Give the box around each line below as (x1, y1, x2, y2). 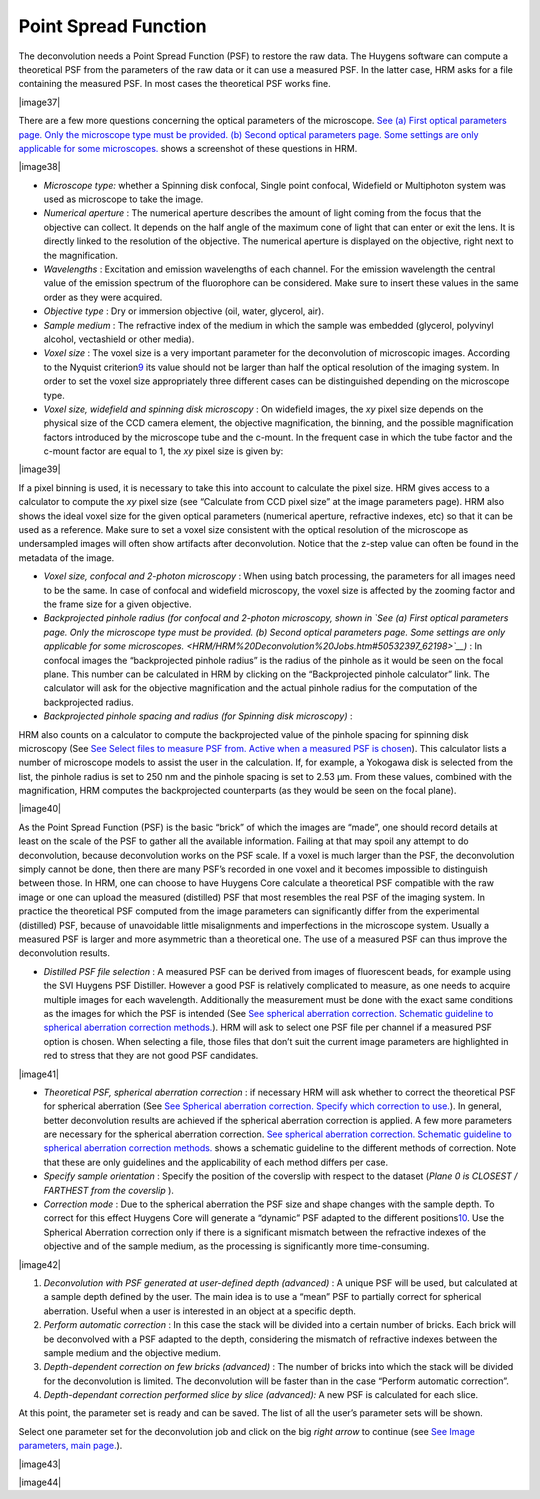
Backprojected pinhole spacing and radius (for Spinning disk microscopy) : (43, 710, 354, 722)
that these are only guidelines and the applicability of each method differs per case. (43, 1156, 389, 1168)
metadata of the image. (18, 551, 115, 564)
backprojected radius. (43, 696, 134, 708)
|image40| (18, 803, 62, 815)
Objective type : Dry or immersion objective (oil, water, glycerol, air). (43, 305, 325, 317)
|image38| (18, 161, 61, 173)
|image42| (18, 1258, 62, 1270)
